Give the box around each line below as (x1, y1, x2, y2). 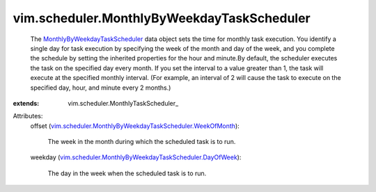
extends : (13, 99, 40, 107)
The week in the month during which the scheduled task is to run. (47, 138, 236, 146)
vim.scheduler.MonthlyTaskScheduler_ (68, 99, 179, 107)
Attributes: (13, 112, 43, 120)
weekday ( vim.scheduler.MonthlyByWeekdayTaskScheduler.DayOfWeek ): (30, 153, 242, 161)
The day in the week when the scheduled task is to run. (47, 169, 207, 177)
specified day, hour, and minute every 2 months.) (30, 83, 171, 92)
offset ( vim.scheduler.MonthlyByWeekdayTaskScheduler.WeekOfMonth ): (30, 122, 240, 130)
